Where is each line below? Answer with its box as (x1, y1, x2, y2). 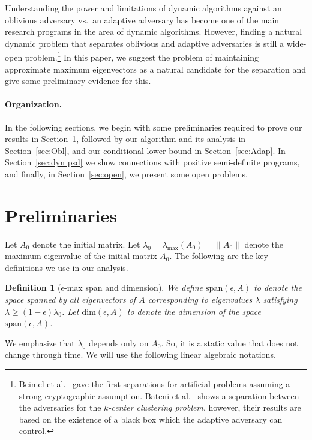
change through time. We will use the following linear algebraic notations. (5, 348, 276, 361)
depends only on (88, 336, 149, 349)
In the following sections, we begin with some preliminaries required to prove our (5, 120, 302, 133)
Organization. (5, 98, 62, 110)
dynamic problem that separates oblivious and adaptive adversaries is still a (5, 37, 284, 49)
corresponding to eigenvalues (148, 293, 253, 306)
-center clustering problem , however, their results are (108, 401, 301, 414)
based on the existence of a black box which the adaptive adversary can (19, 412, 283, 425)
